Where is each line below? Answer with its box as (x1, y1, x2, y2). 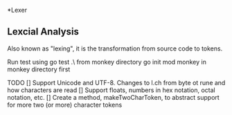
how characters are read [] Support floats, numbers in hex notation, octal (7, 86, 216, 94)
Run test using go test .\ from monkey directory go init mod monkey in (7, 57, 206, 66)
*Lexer (7, 6, 28, 14)
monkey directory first (7, 65, 71, 73)
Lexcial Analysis (7, 26, 80, 37)
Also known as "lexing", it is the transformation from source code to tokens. (7, 44, 223, 53)
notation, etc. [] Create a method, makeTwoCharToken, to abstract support (7, 93, 220, 101)
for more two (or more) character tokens (7, 100, 123, 109)
